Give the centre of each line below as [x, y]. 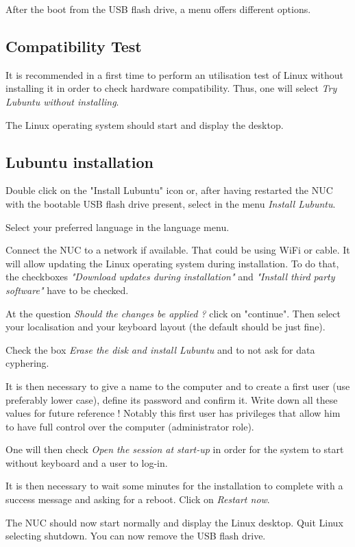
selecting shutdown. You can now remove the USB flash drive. [136, 536]
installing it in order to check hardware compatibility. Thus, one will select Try [171, 88]
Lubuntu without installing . [62, 101]
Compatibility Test [74, 46]
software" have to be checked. [67, 290]
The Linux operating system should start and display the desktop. [145, 124]
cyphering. [27, 363]
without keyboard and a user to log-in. [87, 462]
